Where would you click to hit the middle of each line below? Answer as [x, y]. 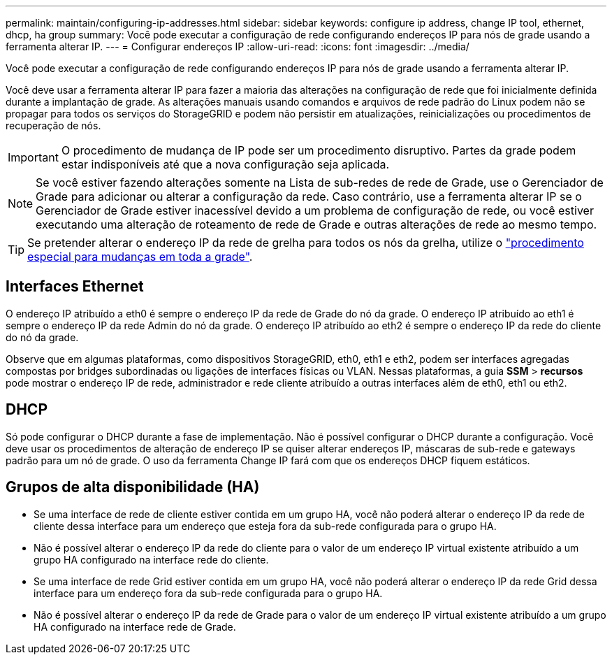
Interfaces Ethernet [75, 287]
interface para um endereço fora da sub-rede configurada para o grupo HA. [208, 593]
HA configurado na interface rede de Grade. [135, 626]
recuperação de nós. [53, 125]
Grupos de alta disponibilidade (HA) [133, 487]
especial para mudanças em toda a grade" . [140, 257]
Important [33, 157]
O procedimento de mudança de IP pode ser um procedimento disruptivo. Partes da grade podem [319, 150]
